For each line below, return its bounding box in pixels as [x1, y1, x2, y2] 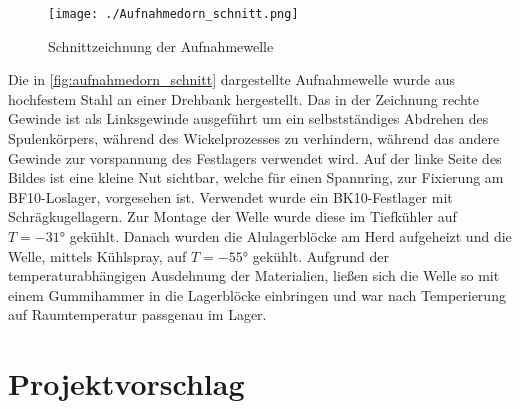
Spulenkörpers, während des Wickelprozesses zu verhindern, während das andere [8, 128, 500, 149]
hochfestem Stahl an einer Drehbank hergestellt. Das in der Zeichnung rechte [8, 88, 479, 109]
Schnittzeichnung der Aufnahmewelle [48, 35, 274, 56]
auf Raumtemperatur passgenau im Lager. [8, 304, 267, 325]
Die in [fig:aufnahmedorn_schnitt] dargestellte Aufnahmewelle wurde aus [8, 69, 456, 90]
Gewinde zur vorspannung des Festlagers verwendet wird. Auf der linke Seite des [8, 147, 502, 168]
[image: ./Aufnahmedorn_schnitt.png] [48, 7, 299, 21]
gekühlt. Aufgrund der [252, 245, 389, 266]
